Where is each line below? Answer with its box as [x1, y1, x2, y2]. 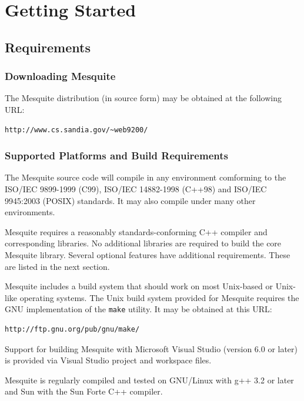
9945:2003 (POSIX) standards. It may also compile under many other [5, 194, 256, 206]
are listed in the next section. [5, 260, 110, 272]
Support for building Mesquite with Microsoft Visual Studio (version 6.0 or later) [5, 342, 298, 355]
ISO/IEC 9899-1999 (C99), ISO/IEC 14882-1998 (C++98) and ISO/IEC [5, 182, 267, 195]
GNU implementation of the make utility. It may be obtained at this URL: [5, 303, 272, 315]
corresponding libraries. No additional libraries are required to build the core [5, 237, 282, 249]
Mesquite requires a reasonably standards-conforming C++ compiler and [5, 225, 268, 238]
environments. [5, 206, 55, 218]
